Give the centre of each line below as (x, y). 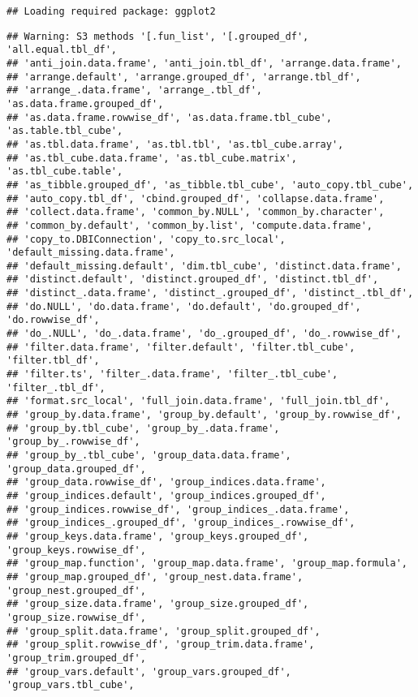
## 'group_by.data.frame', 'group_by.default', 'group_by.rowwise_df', (204, 415)
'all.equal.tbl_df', (62, 50)
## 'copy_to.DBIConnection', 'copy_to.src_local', (146, 239)
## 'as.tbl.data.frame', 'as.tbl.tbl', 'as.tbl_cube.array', (175, 144)
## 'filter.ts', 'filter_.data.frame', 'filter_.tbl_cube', (172, 374)
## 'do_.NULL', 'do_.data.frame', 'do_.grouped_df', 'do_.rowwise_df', (204, 334)
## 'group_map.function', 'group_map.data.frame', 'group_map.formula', (207, 564)
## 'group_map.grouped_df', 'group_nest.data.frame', (155, 577)
